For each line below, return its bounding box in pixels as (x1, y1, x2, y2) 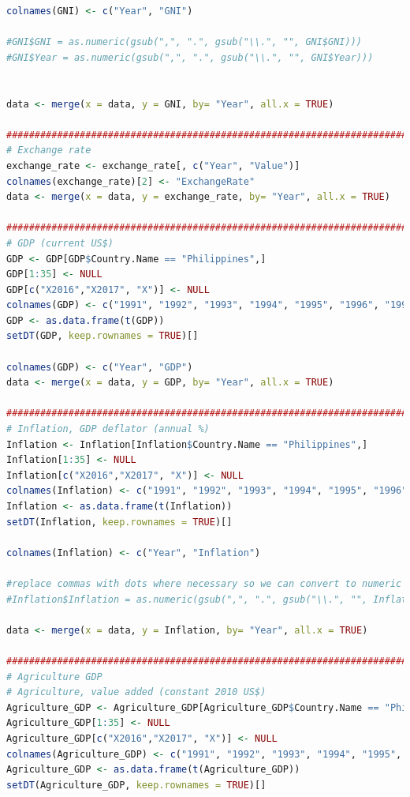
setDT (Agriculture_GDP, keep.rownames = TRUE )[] (6, 779, 266, 791)
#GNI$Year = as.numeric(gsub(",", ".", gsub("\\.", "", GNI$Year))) (6, 51, 374, 63)
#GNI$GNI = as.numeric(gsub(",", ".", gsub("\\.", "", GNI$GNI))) (6, 36, 363, 48)
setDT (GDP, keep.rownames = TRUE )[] (6, 330, 199, 342)
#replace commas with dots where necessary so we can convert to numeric (6, 577, 402, 589)
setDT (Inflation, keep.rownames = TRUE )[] (6, 516, 233, 528)
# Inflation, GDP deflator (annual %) (6, 423, 210, 435)
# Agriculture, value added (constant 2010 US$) (6, 686, 266, 698)
